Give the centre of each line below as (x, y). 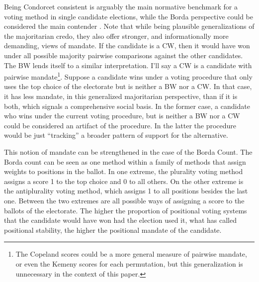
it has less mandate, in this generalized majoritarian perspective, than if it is (121, 96)
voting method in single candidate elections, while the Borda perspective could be (129, 16)
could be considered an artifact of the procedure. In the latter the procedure (120, 125)
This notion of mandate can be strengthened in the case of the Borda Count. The (128, 151)
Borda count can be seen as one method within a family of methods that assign (125, 161)
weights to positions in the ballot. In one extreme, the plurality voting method (124, 171)
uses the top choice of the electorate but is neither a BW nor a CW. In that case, (128, 86)
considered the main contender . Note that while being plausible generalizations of (129, 26)
